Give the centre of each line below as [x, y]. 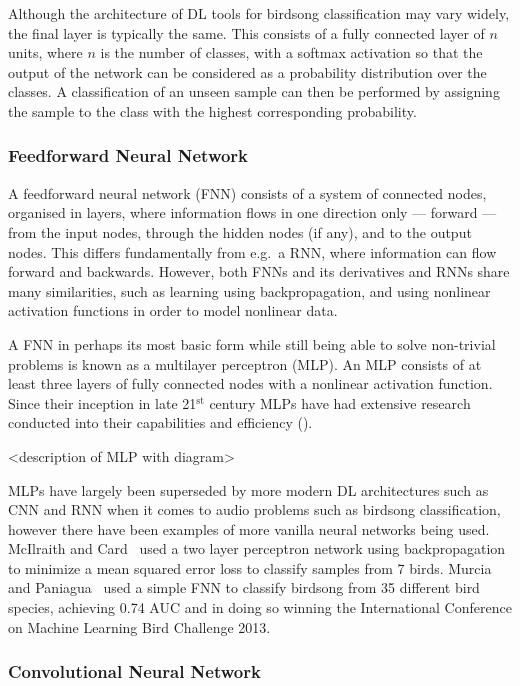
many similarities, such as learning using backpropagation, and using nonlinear [249, 290]
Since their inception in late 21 [102, 402]
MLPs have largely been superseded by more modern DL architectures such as [248, 489]
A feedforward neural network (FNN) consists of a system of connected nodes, [247, 192]
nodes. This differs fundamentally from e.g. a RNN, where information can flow [252, 251]
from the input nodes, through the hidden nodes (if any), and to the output [240, 231]
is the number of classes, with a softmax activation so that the [291, 52]
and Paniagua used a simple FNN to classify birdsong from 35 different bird [244, 587]
